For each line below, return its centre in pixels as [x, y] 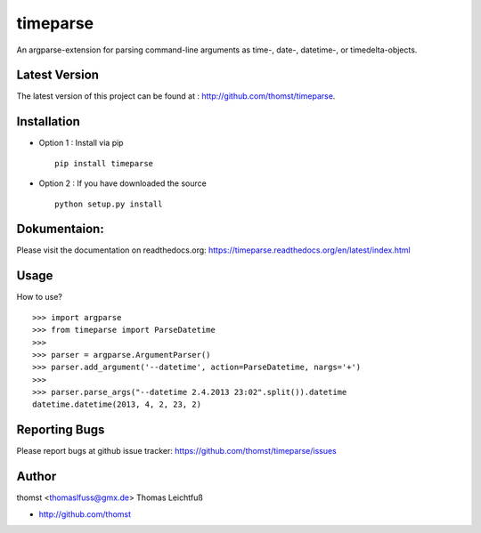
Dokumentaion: [60, 229]
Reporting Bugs [61, 430]
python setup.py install [109, 204]
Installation [48, 121]
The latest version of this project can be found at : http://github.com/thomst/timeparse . [176, 96]
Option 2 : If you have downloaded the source [122, 183]
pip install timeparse [104, 163]
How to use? [39, 297]
